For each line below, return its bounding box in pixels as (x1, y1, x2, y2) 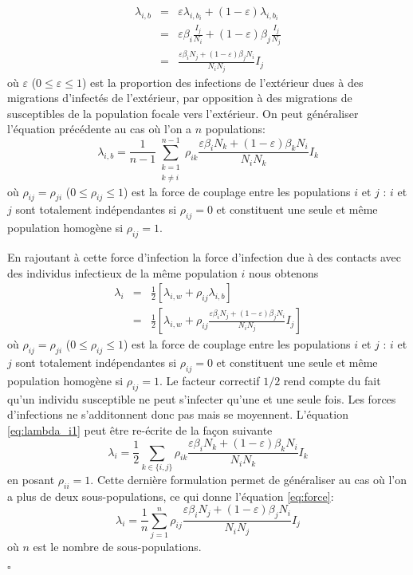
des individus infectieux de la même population (7, 264, 238, 281)
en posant (7, 471, 55, 487)
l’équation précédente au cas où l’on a (7, 120, 192, 137)
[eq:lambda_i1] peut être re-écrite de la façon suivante (7, 421, 273, 438)
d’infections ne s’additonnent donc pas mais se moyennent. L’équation (7, 406, 348, 423)
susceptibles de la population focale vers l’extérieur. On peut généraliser (7, 104, 359, 121)
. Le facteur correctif (159, 372, 260, 388)
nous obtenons (248, 264, 319, 281)
